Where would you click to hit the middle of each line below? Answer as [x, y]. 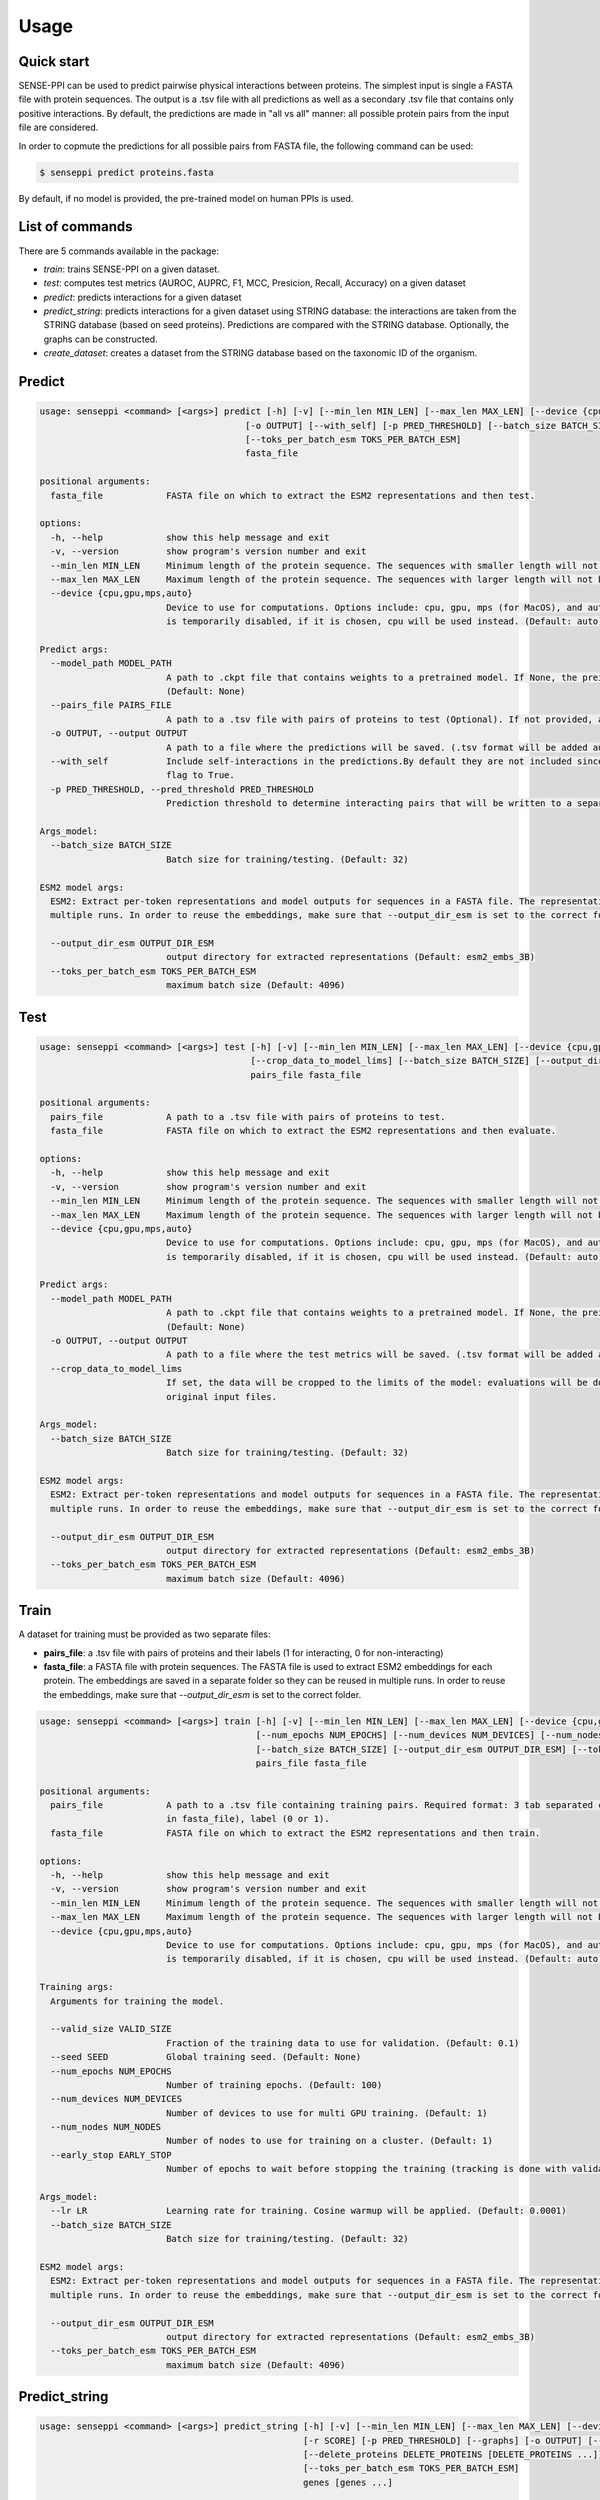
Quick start [54, 61]
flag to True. [200, 775]
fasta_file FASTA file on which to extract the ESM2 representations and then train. [295, 1833]
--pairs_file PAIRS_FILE [111, 705]
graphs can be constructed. [101, 339]
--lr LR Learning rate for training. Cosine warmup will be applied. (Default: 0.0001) [308, 2211]
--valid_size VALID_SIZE [111, 2029]
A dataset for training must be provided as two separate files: [144, 1634]
